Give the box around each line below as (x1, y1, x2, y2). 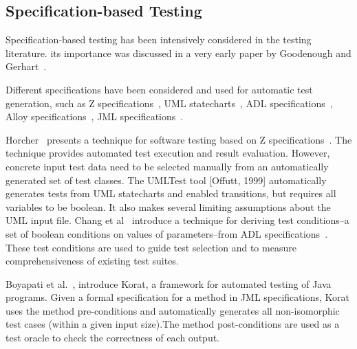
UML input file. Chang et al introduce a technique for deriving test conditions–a (6, 213, 349, 227)
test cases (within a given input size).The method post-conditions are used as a (6, 317, 340, 331)
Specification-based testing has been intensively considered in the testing (6, 32, 312, 47)
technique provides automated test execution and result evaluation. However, (6, 146, 330, 160)
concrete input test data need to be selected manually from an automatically (6, 159, 329, 173)
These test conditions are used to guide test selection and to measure (6, 240, 296, 254)
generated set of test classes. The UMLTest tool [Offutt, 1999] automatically (6, 172, 327, 187)
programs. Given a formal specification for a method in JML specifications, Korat (6, 290, 349, 304)
